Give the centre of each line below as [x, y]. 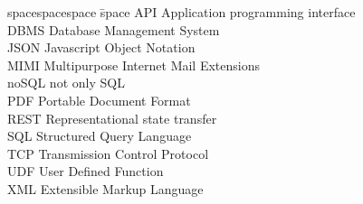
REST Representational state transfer [112, 118]
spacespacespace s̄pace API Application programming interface [181, 12]
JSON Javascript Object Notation [101, 47]
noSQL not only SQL [66, 83]
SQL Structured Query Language [100, 136]
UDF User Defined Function [86, 171]
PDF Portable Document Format [99, 100]
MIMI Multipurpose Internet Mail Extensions [134, 65]
